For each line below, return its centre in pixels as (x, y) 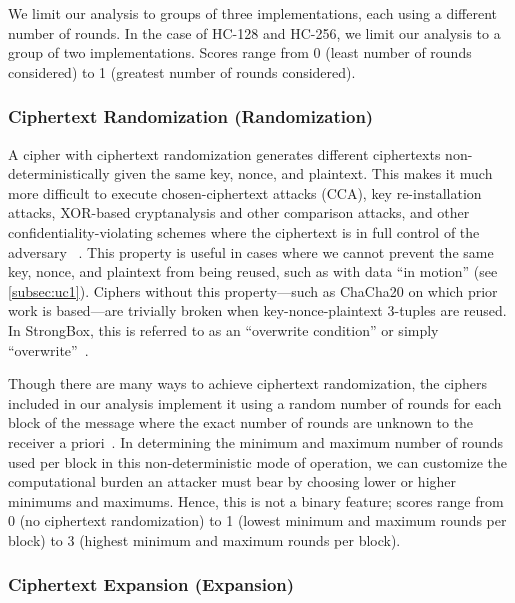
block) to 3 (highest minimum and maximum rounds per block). (204, 539)
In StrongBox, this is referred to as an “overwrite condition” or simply (223, 329)
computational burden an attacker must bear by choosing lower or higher (232, 481)
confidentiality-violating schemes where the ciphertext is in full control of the (244, 231)
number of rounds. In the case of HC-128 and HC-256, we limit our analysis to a (254, 32)
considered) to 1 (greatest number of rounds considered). (182, 71)
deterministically (59, 173)
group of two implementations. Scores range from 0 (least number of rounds (240, 52)
